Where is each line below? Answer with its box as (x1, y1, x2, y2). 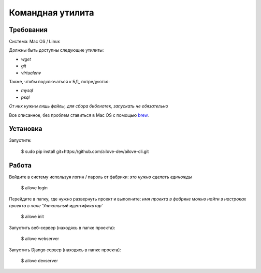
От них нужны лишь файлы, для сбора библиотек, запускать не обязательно (9, 103, 169, 109)
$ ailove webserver (21, 236, 59, 242)
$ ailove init (21, 213, 44, 220)
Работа (9, 161, 31, 169)
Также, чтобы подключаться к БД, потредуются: (9, 79, 110, 85)
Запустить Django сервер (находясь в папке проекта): (9, 247, 121, 253)
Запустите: (9, 137, 31, 143)
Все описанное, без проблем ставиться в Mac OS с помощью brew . (9, 112, 149, 118)
